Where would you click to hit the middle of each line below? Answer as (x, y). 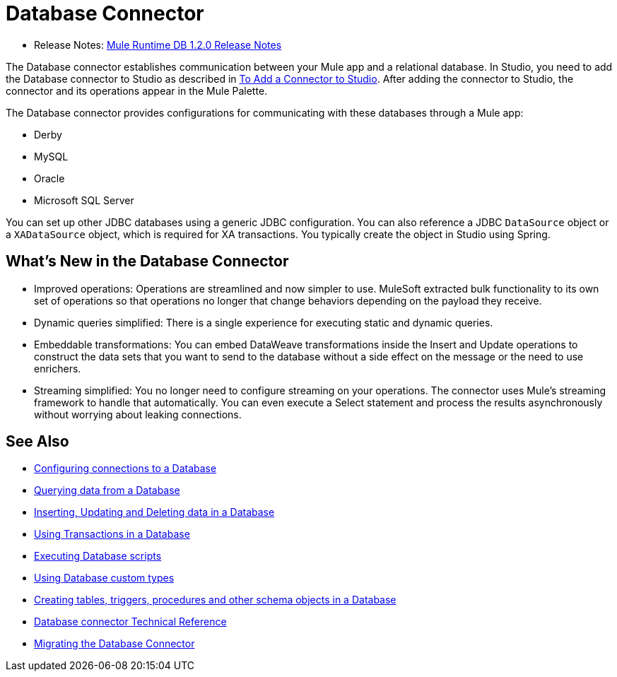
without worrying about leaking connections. (138, 414)
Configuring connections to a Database (125, 469)
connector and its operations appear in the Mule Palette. (137, 90)
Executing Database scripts (98, 556)
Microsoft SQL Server (84, 200)
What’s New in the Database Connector (147, 261)
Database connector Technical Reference (130, 622)
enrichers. (58, 368)
